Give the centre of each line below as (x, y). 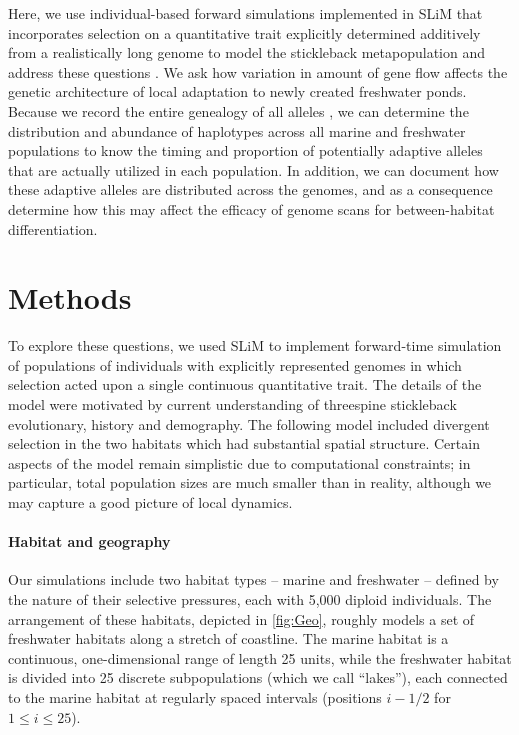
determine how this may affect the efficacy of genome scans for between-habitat (251, 208)
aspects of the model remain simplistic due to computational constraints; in (239, 462)
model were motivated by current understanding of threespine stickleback (232, 404)
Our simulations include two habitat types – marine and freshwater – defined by (253, 579)
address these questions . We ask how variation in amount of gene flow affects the (258, 71)
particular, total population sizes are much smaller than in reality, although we (250, 482)
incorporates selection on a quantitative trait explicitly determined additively (244, 32)
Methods (70, 297)
